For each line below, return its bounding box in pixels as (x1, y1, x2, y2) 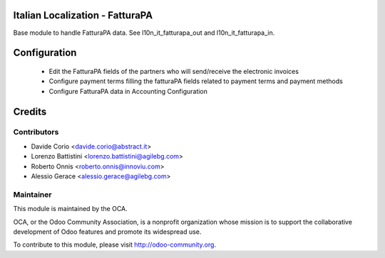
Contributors (13, 127, 59, 137)
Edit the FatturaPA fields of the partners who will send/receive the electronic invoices (48, 67, 299, 75)
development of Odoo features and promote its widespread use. (13, 227, 202, 236)
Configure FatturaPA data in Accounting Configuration (48, 87, 208, 95)
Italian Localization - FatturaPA (13, 9, 153, 21)
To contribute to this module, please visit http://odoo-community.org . (13, 240, 217, 249)
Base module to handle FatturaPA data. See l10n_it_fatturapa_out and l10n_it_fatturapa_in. (13, 28, 275, 37)
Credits (13, 105, 47, 117)
